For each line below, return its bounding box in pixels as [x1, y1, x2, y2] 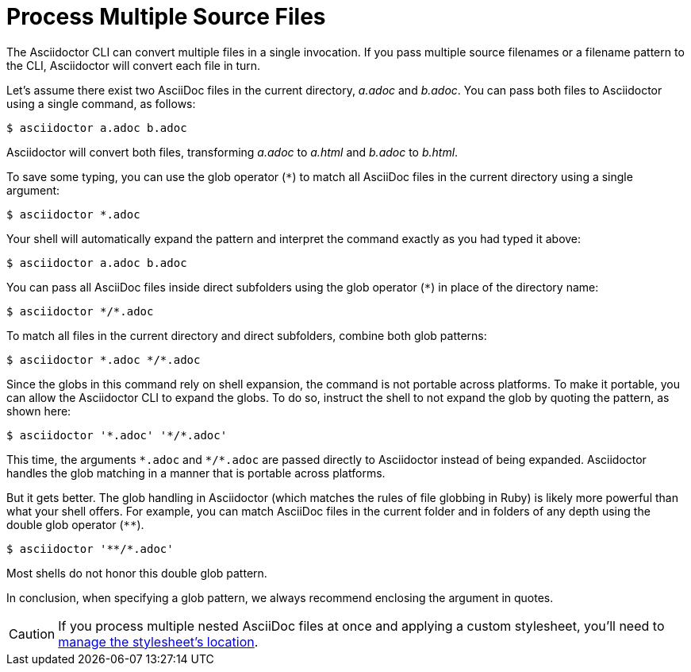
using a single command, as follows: [6, 96, 196, 110]
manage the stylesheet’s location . [58, 633, 259, 650]
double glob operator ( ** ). [6, 517, 144, 531]
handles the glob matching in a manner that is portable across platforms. [6, 465, 386, 480]
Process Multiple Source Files [6, 3, 326, 30]
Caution [9, 625, 56, 642]
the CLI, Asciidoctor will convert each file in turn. [6, 58, 261, 72]
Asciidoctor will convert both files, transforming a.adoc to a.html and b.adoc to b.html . [6, 145, 459, 159]
